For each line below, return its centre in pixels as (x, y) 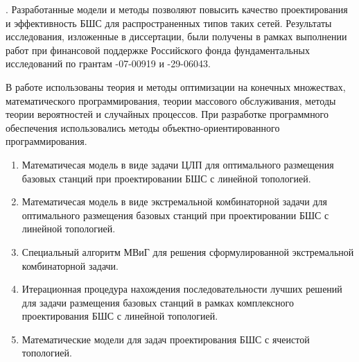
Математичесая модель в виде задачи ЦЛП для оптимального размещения (178, 164)
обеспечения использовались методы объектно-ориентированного (143, 127)
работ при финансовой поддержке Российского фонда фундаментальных (158, 50)
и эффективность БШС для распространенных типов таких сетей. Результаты (169, 23)
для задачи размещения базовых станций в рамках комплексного (158, 302)
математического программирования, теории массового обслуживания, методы (171, 100)
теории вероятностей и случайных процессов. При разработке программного (167, 114)
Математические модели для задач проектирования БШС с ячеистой (166, 339)
